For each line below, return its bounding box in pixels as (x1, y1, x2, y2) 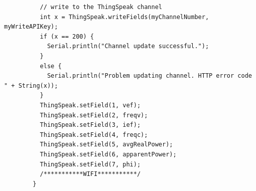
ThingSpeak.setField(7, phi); (40, 160, 141, 168)
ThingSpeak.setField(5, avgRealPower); (40, 141, 173, 148)
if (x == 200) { (40, 33, 94, 40)
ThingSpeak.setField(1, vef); (40, 101, 141, 109)
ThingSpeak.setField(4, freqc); (40, 131, 148, 138)
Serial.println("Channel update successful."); (47, 43, 209, 50)
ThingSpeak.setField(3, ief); (40, 121, 141, 129)
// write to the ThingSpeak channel (40, 4, 162, 11)
